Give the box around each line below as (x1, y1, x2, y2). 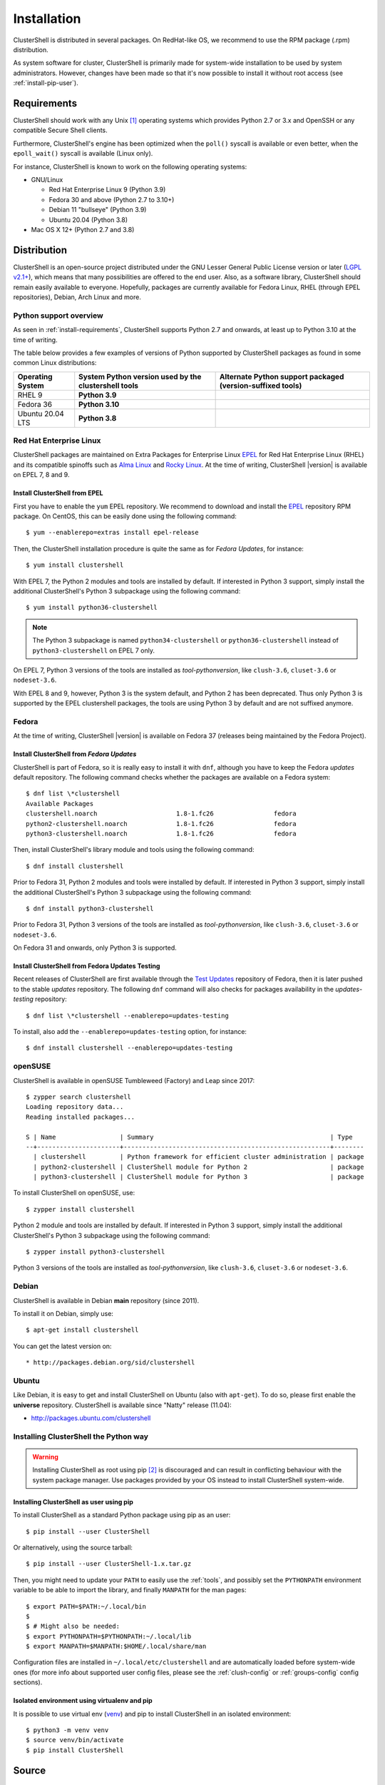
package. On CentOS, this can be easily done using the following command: (13, 512, 237, 521)
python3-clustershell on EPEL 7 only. (32, 646, 155, 655)
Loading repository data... (26, 1103, 124, 1111)
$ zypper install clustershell (26, 1205, 135, 1213)
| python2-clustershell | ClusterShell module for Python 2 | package (33, 1162, 364, 1171)
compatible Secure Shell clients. (13, 126, 108, 135)
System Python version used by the (78, 371, 202, 381)
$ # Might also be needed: (26, 1622, 120, 1631)
